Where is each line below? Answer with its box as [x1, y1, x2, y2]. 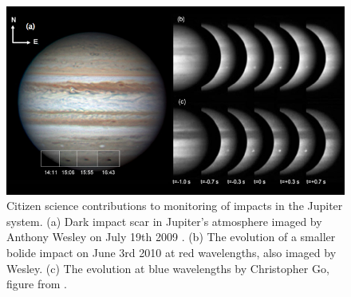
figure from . [6, 275, 67, 292]
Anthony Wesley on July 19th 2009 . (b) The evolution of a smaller [6, 228, 336, 245]
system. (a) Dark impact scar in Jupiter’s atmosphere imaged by [6, 212, 322, 229]
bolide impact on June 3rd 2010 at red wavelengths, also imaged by [6, 244, 337, 260]
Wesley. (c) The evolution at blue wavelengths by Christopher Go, [6, 259, 329, 276]
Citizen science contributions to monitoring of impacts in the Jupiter [6, 197, 343, 214]
